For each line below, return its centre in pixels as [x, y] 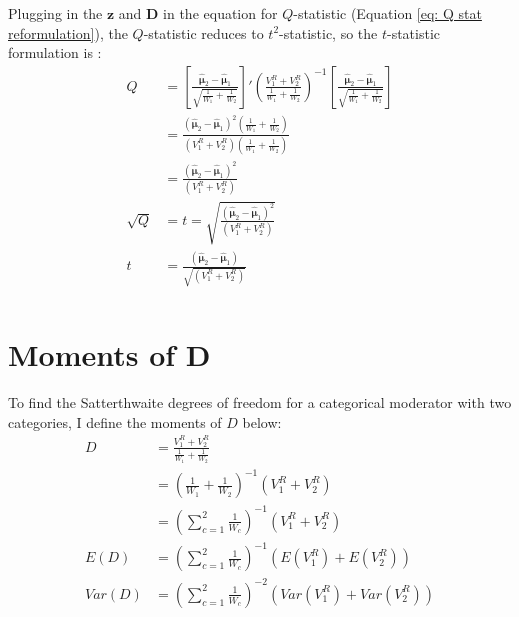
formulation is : [55, 52]
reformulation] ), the [68, 32]
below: [262, 421]
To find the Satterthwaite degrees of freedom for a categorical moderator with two [260, 402]
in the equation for [220, 13]
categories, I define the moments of [115, 421]
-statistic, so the [328, 32]
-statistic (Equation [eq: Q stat [387, 13]
